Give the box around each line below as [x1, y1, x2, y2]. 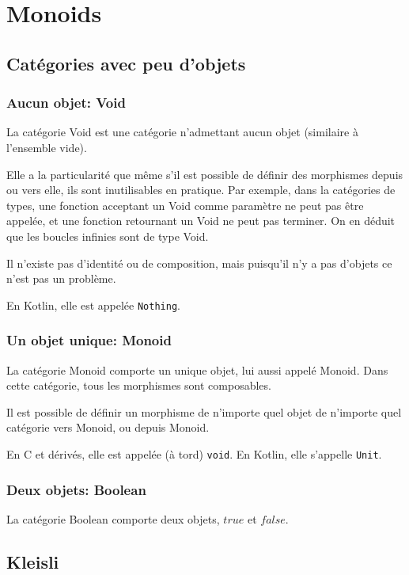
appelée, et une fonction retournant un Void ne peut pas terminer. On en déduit [6, 212, 396, 229]
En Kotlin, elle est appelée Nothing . [6, 296, 180, 313]
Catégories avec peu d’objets [6, 51, 246, 75]
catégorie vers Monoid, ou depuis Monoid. [6, 419, 210, 436]
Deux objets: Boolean [6, 479, 146, 499]
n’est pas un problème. [6, 270, 116, 287]
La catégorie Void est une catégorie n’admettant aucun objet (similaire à [6, 124, 358, 140]
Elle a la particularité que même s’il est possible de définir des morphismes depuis [6, 166, 403, 182]
